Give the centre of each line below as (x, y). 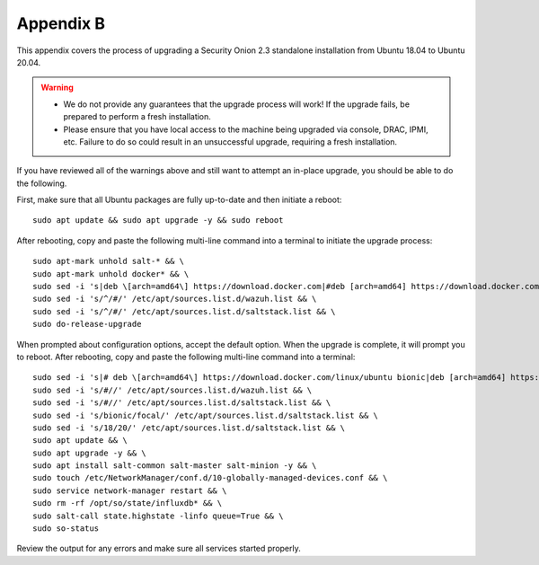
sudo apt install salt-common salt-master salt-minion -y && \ (175, 466)
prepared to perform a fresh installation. (137, 117)
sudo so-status (66, 529)
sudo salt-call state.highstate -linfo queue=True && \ (158, 516)
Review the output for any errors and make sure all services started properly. (159, 549)
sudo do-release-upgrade (87, 324)
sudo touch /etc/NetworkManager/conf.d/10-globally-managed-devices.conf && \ (210, 478)
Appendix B (61, 23)
